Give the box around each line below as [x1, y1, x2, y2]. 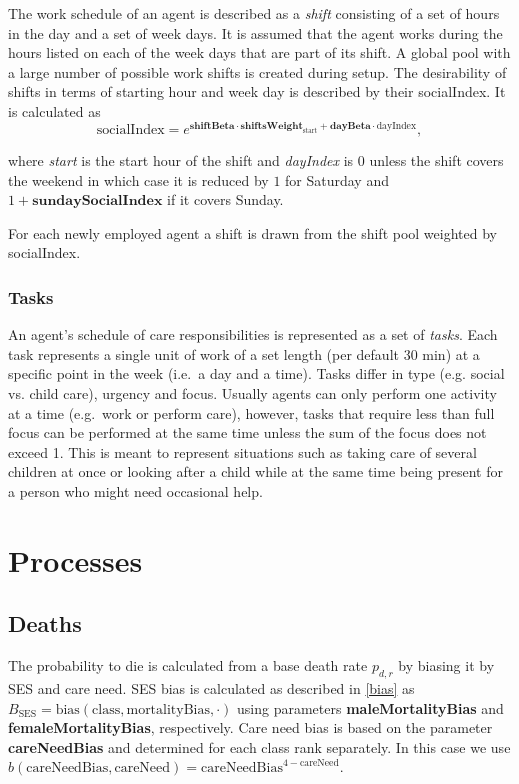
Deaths [8, 608, 82, 639]
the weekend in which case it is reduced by [8, 169, 269, 190]
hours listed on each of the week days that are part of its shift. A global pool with [8, 42, 511, 63]
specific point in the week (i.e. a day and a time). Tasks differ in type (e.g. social [8, 363, 505, 384]
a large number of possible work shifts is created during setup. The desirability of [8, 61, 507, 82]
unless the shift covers [369, 150, 504, 171]
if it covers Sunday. [167, 189, 284, 210]
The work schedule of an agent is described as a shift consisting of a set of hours [8, 3, 500, 23]
